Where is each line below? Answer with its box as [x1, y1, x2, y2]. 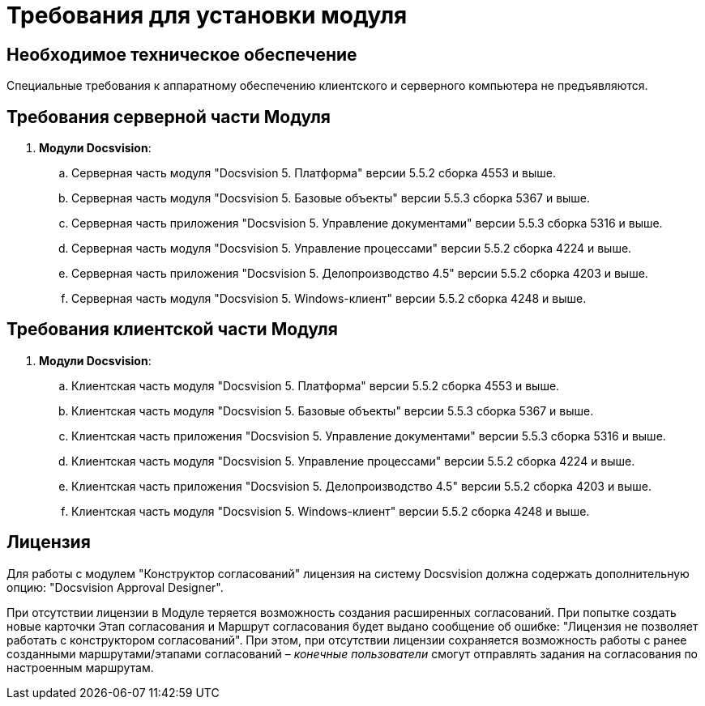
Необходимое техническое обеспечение [6, 44, 357, 65]
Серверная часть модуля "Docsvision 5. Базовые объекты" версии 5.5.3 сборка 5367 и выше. [71, 191, 591, 206]
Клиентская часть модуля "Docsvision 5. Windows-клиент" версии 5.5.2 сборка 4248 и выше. [71, 504, 590, 518]
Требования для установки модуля [6, 2, 408, 29]
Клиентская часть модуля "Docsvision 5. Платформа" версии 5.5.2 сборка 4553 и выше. [71, 378, 560, 393]
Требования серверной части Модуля [6, 106, 331, 127]
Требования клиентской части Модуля [6, 319, 338, 340]
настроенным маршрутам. [6, 660, 154, 674]
